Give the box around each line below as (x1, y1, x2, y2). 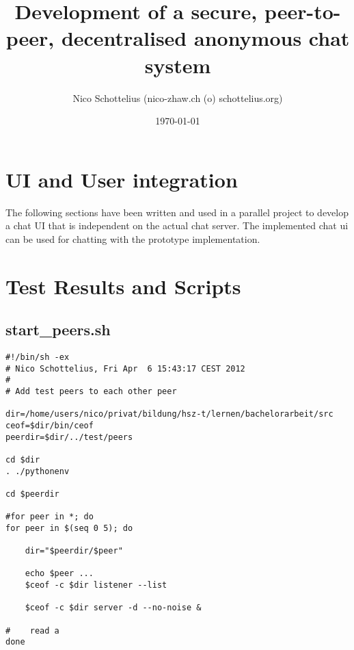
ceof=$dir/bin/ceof (5, 420, 94, 430)
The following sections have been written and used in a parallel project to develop (5, 205, 349, 219)
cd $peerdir (5, 489, 59, 499)
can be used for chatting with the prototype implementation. (5, 231, 260, 246)
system (144, 51, 211, 79)
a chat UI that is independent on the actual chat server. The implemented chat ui (5, 218, 349, 233)
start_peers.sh (5, 319, 111, 340)
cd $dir (5, 454, 40, 465)
